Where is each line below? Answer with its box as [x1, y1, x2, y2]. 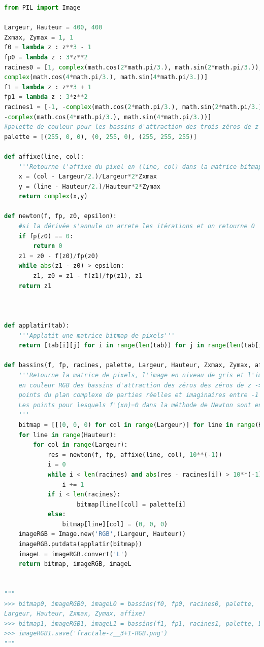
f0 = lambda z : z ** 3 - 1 [4, 44, 91, 51]
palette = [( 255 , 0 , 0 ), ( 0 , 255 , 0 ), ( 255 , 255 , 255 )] [4, 133, 197, 140]
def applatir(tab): [4, 322, 70, 329]
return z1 [18, 282, 52, 290]
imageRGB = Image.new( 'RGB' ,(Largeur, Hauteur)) [18, 530, 186, 538]
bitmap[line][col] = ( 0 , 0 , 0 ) [62, 520, 168, 528]
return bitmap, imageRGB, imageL [18, 560, 131, 568]
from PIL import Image [4, 4, 81, 11]
